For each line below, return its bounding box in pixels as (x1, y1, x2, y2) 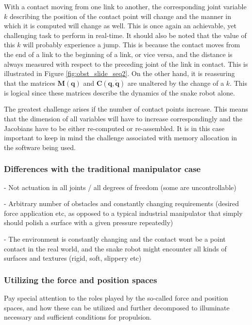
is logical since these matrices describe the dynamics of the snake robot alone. (4, 87, 235, 97)
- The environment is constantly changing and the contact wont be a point (4, 233, 226, 244)
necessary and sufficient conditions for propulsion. (4, 312, 152, 322)
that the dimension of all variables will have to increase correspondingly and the (4, 113, 242, 123)
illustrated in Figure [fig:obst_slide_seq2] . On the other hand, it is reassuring (4, 68, 235, 78)
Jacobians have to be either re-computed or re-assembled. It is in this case (4, 123, 225, 133)
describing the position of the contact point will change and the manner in (9, 11, 231, 21)
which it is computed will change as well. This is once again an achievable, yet (4, 20, 236, 31)
